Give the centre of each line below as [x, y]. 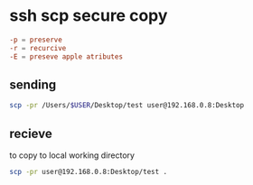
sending [33, 84]
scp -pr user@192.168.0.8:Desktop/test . [89, 172]
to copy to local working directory [72, 155]
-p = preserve [36, 40]
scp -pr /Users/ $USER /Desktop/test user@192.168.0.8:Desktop [127, 106]
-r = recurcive [38, 48]
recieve [31, 133]
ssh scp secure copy [89, 16]
